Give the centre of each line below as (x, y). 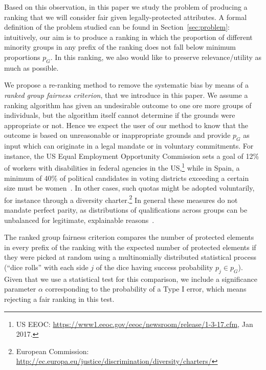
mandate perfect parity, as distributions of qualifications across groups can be (126, 210)
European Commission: (52, 351)
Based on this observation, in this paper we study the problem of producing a (126, 7)
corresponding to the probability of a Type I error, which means (146, 289)
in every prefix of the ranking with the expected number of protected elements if (130, 247)
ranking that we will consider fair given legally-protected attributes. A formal (126, 17)
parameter (20, 289)
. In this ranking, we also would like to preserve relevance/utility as (156, 57)
